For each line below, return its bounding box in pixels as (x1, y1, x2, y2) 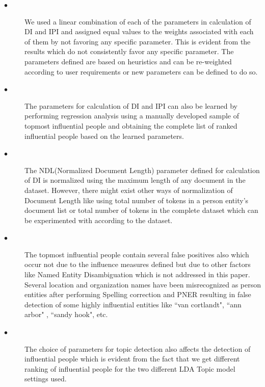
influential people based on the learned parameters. (24, 130, 184, 141)
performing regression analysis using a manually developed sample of (24, 110, 240, 121)
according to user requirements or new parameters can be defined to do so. (24, 66, 258, 77)
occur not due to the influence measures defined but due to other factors (24, 259, 251, 270)
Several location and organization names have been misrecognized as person (24, 279, 261, 289)
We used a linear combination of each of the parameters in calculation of (24, 16, 251, 27)
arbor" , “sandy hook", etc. (24, 309, 108, 320)
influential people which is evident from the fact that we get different (24, 353, 240, 364)
